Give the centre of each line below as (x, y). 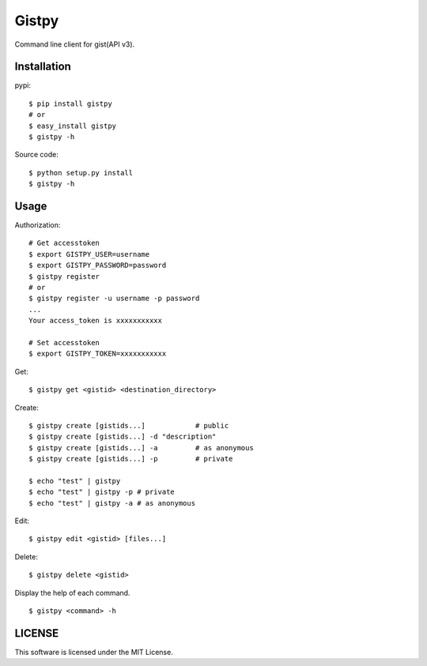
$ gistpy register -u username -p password (114, 299)
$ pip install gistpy (70, 103)
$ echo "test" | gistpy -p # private (102, 492)
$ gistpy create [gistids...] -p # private (131, 459)
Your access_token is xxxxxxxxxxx (95, 321)
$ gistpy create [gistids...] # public (129, 425)
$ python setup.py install (81, 173)
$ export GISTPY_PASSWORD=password (98, 265)
